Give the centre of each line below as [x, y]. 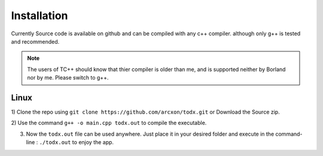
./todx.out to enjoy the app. [76, 142]
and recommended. [35, 41]
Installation [39, 16]
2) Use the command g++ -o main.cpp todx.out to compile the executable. [109, 123]
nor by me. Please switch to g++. [68, 78]
